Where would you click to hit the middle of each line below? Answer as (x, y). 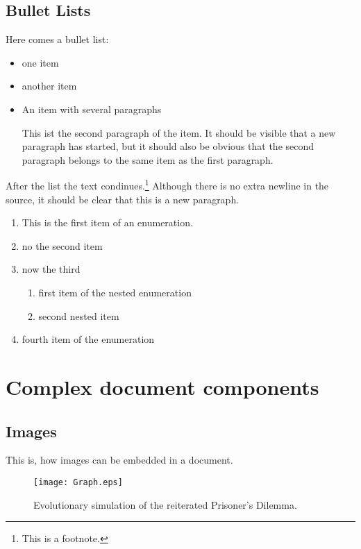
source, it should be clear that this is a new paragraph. (123, 199)
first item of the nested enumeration (115, 292)
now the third (51, 269)
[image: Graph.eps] (78, 482)
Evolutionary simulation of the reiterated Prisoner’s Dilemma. (165, 504)
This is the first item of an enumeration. (107, 222)
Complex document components (162, 386)
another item (49, 86)
